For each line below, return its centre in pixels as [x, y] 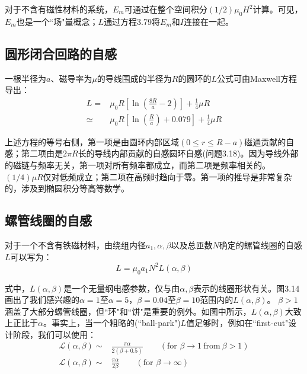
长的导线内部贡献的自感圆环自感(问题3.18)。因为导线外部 [188, 153]
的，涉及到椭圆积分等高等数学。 [67, 188]
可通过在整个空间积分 [166, 9]
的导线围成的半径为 [134, 78]
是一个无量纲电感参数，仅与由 [122, 288]
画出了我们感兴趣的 [42, 300]
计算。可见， [278, 9]
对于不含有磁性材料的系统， [59, 9]
